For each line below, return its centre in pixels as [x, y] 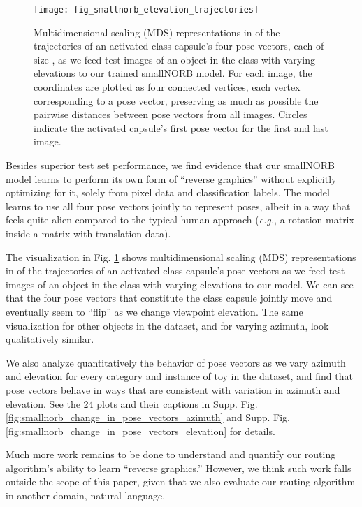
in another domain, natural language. [86, 495]
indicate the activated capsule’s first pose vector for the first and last [181, 127]
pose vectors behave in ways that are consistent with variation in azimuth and [173, 389]
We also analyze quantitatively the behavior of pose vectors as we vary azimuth [176, 362]
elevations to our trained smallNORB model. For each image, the [173, 73]
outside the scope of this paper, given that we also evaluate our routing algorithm [181, 482]
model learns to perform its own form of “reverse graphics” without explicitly [171, 178]
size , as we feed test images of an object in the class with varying [174, 59]
